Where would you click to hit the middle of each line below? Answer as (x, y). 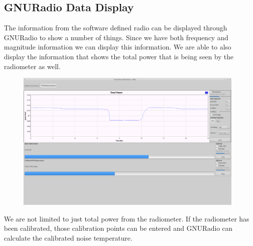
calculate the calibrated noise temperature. (68, 237)
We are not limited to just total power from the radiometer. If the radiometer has (127, 218)
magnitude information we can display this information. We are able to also (118, 47)
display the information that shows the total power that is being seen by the (119, 56)
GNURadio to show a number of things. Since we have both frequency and (116, 37)
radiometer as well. (32, 66)
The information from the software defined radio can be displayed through (115, 28)
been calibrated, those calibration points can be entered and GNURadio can (118, 228)
